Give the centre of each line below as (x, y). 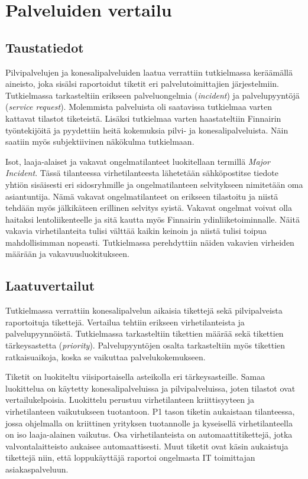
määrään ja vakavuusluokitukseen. (67, 254)
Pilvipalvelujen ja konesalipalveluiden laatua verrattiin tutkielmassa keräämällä (149, 72)
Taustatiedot (45, 47)
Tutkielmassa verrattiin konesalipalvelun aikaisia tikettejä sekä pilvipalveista (144, 310)
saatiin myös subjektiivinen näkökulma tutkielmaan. (100, 141)
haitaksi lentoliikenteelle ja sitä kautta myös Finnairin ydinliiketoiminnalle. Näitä (153, 219)
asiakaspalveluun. (37, 469)
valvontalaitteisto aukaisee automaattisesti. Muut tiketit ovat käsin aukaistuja (147, 446)
